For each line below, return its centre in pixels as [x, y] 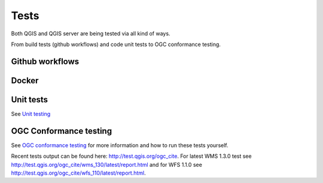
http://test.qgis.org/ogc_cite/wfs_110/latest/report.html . [78, 173]
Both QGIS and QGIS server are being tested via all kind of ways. [91, 33]
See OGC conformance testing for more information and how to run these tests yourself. [120, 145]
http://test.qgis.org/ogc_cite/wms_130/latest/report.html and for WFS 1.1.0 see [107, 164]
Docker [25, 80]
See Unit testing [31, 114]
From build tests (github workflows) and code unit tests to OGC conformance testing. [116, 44]
